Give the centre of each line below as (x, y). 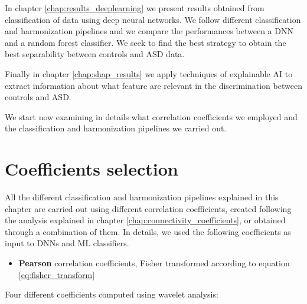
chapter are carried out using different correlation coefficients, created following (148, 208)
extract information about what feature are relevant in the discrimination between (153, 85)
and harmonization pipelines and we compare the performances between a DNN (149, 31)
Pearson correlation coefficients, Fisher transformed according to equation (154, 263)
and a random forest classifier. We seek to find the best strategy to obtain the (146, 42)
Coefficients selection (92, 169)
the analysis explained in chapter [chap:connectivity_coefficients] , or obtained (145, 220)
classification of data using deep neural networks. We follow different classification (153, 19)
